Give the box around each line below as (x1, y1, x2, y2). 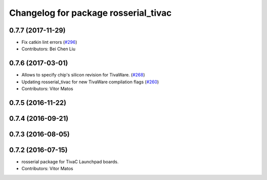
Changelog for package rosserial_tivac (9, 7, 172, 18)
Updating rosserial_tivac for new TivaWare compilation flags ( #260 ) (21, 79, 159, 85)
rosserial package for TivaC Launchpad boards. (21, 159, 119, 165)
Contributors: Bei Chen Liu (21, 46, 76, 52)
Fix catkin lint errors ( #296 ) (21, 39, 78, 45)
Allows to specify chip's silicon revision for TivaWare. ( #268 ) (21, 72, 145, 78)
